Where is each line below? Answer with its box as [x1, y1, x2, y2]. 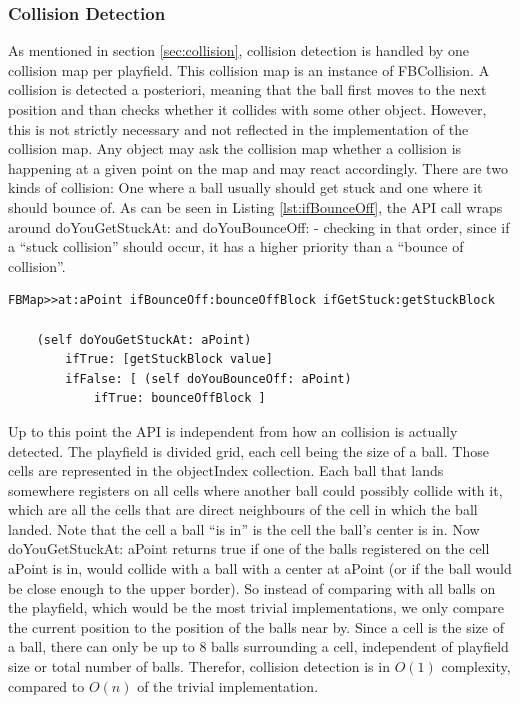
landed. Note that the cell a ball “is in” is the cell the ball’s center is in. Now [8, 518, 480, 539]
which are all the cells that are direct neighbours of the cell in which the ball [8, 499, 478, 520]
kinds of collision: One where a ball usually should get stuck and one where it [8, 177, 483, 198]
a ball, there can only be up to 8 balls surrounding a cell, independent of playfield [8, 636, 509, 657]
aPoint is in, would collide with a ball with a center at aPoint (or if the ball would [8, 558, 512, 579]
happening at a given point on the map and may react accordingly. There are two [8, 157, 508, 178]
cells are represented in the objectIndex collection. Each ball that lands [8, 460, 444, 481]
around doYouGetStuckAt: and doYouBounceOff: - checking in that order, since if [8, 216, 510, 237]
